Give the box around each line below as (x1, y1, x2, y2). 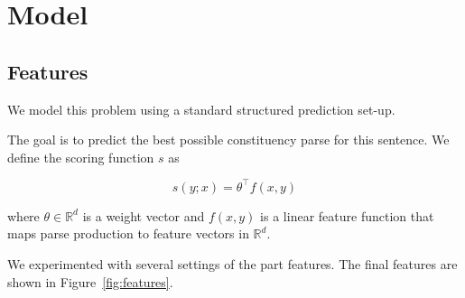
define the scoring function (7, 147, 154, 166)
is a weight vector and (82, 206, 205, 225)
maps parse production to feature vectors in (7, 224, 249, 243)
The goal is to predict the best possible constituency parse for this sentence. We (7, 130, 450, 149)
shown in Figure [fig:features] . (7, 272, 173, 291)
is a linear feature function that (260, 206, 434, 225)
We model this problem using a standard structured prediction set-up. (7, 99, 395, 118)
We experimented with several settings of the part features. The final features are (7, 255, 458, 274)
